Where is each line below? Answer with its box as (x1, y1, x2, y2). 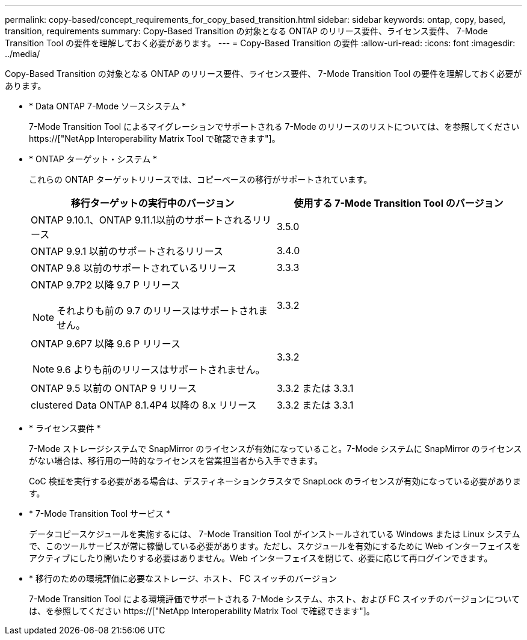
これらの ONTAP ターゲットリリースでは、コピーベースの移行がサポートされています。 (29, 174, 372, 184)
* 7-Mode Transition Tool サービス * (29, 508, 171, 519)
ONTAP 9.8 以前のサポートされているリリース (31, 262, 236, 274)
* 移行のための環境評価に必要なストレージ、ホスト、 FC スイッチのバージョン (29, 573, 337, 584)
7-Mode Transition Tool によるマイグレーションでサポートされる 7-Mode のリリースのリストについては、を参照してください (29, 121, 520, 132)
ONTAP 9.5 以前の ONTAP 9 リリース (31, 382, 197, 394)
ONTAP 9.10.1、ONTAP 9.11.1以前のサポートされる (31, 214, 253, 226)
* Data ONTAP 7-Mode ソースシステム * (29, 101, 186, 111)
